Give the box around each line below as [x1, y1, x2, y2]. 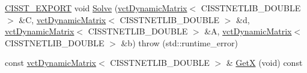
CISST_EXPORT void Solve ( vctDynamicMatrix [5, 2, 187, 14]
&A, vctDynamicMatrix [204, 25, 292, 37]
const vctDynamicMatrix [5, 56, 96, 69]
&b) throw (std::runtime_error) [121, 36, 238, 49]
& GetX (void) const [226, 56, 303, 69]
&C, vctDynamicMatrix [19, 13, 106, 26]
